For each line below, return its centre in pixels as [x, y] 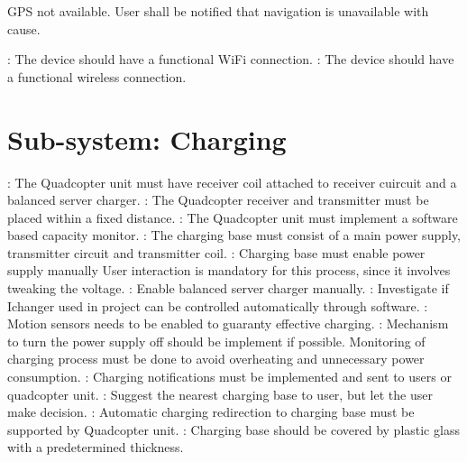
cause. [24, 28]
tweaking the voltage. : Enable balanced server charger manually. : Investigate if [228, 288]
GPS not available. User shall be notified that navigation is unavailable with [218, 11]
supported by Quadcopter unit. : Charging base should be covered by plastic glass [233, 429]
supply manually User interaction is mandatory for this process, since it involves [229, 270]
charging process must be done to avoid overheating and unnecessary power [216, 359]
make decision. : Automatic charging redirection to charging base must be [211, 412]
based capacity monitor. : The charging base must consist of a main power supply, [234, 235]
